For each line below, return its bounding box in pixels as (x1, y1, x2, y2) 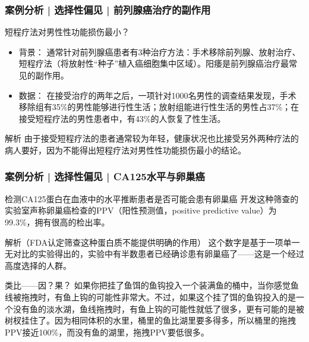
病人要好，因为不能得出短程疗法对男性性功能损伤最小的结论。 (5, 143, 246, 156)
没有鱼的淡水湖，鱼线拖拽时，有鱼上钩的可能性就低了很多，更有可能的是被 (12, 302, 304, 315)
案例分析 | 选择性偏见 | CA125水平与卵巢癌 (5, 169, 205, 184)
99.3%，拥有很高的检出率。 (5, 215, 110, 228)
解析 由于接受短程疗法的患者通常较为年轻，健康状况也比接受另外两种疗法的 (5, 132, 299, 145)
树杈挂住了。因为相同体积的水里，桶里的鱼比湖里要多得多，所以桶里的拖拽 (5, 314, 296, 327)
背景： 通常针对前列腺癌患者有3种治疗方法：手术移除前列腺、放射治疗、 (18, 45, 301, 58)
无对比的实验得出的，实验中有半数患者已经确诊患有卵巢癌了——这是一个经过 (5, 247, 304, 260)
